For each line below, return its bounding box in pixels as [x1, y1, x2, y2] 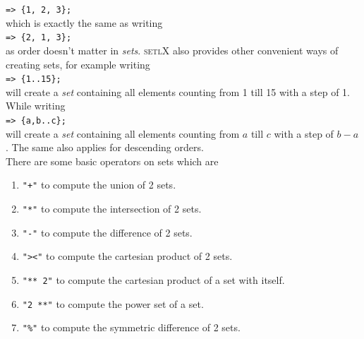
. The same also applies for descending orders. [6, 140, 204, 155]
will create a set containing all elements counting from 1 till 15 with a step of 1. [6, 84, 350, 99]
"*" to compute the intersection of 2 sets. [22, 201, 202, 216]
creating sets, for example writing [6, 56, 150, 71]
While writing [6, 98, 66, 113]
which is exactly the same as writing [6, 15, 163, 30]
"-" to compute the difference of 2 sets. [22, 225, 193, 239]
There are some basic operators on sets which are [6, 153, 219, 168]
